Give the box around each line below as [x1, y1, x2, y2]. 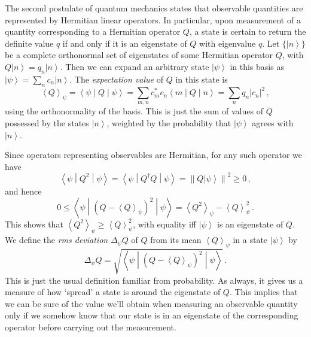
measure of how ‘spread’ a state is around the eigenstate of [5, 286, 221, 298]
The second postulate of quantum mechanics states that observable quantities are [5, 2, 303, 14]
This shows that [5, 217, 63, 230]
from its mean [150, 233, 202, 246]
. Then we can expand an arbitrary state [60, 60, 209, 72]
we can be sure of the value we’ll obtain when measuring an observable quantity [5, 297, 298, 309]
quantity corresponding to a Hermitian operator [5, 25, 181, 38]
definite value [5, 37, 54, 49]
